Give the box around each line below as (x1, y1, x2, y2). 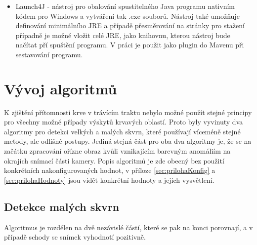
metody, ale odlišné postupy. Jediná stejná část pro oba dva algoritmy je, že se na (4, 136, 252, 146)
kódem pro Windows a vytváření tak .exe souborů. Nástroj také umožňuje (15, 10, 240, 21)
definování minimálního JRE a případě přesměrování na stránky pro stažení (15, 20, 245, 31)
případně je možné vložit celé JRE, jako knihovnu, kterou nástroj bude (15, 30, 230, 40)
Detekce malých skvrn (4, 199, 120, 214)
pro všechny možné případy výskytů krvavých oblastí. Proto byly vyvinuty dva (4, 117, 243, 127)
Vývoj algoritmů (4, 78, 117, 98)
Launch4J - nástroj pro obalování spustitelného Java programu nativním (15, 1, 235, 11)
